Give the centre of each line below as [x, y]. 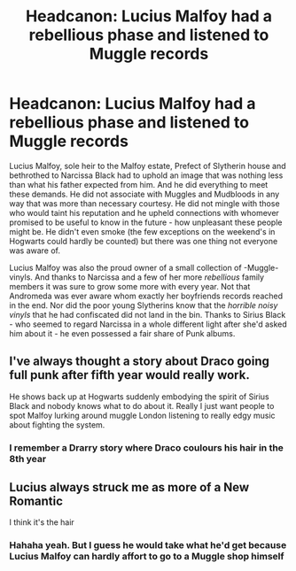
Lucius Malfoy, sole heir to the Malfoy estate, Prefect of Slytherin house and [148, 166]
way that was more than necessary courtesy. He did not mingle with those [145, 203]
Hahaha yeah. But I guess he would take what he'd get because [148, 545]
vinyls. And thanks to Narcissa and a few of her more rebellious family [136, 277]
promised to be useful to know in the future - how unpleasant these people [146, 222]
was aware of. [35, 251]
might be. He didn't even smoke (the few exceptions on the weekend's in [142, 231]
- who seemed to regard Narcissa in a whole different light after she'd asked [148, 324]
